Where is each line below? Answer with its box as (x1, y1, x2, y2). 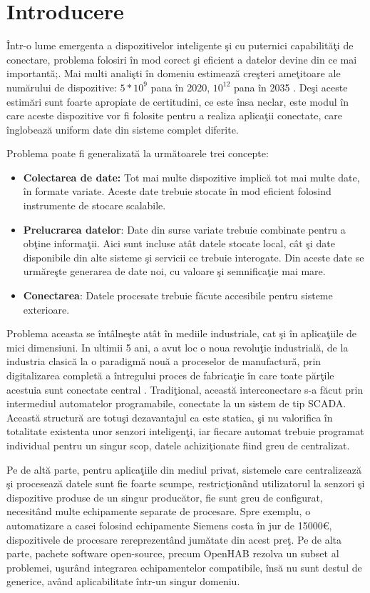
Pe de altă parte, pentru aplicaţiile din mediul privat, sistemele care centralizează (6, 462, 361, 477)
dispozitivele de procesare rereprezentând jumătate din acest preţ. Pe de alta (6, 532, 342, 547)
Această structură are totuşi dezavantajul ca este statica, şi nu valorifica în (6, 409, 333, 424)
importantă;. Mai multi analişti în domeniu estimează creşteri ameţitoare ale (6, 66, 341, 81)
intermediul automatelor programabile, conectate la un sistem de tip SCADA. (6, 396, 346, 411)
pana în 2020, (150, 79, 210, 94)
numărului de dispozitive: (6, 79, 117, 94)
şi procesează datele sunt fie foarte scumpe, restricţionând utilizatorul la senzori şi (6, 476, 365, 491)
